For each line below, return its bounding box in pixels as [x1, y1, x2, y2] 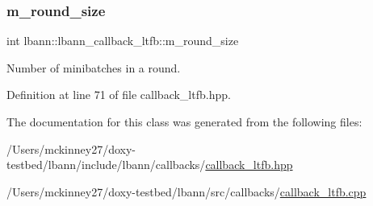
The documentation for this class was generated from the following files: [6, 113, 363, 130]
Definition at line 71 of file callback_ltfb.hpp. [6, 86, 231, 103]
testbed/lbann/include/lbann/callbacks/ [6, 156, 206, 173]
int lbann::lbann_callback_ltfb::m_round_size [6, 32, 239, 49]
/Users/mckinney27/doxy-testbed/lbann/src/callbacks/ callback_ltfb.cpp [6, 183, 367, 200]
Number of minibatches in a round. [6, 59, 181, 76]
